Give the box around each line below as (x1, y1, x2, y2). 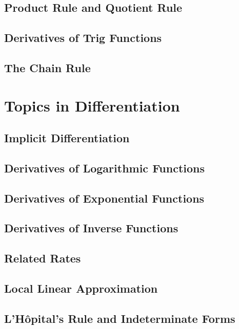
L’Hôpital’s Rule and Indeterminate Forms (4, 310, 235, 326)
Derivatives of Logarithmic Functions (4, 160, 205, 176)
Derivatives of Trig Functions (4, 30, 162, 46)
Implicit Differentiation (4, 130, 130, 146)
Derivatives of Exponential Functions (4, 190, 205, 206)
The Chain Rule (4, 59, 91, 75)
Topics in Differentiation (4, 95, 180, 116)
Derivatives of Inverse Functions (4, 220, 178, 236)
